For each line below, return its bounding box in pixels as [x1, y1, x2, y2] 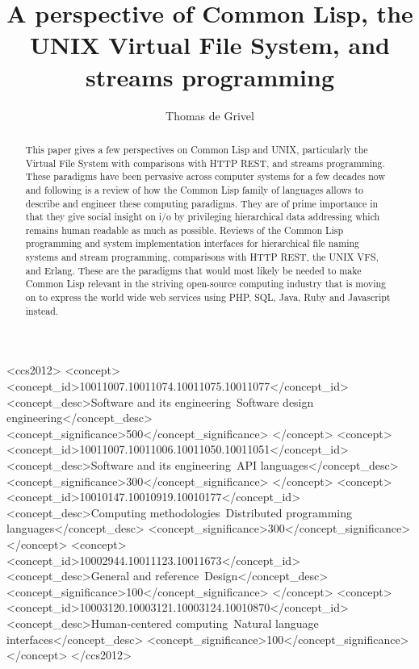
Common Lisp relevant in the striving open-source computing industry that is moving [25, 277, 387, 291]
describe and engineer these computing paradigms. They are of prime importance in [25, 196, 379, 210]
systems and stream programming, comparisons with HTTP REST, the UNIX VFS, [25, 250, 379, 264]
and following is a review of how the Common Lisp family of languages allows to [25, 182, 364, 196]
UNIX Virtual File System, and [30, 28, 390, 61]
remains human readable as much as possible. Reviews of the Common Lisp [25, 223, 343, 236]
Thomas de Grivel [166, 107, 254, 123]
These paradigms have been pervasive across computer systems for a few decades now [25, 169, 386, 183]
